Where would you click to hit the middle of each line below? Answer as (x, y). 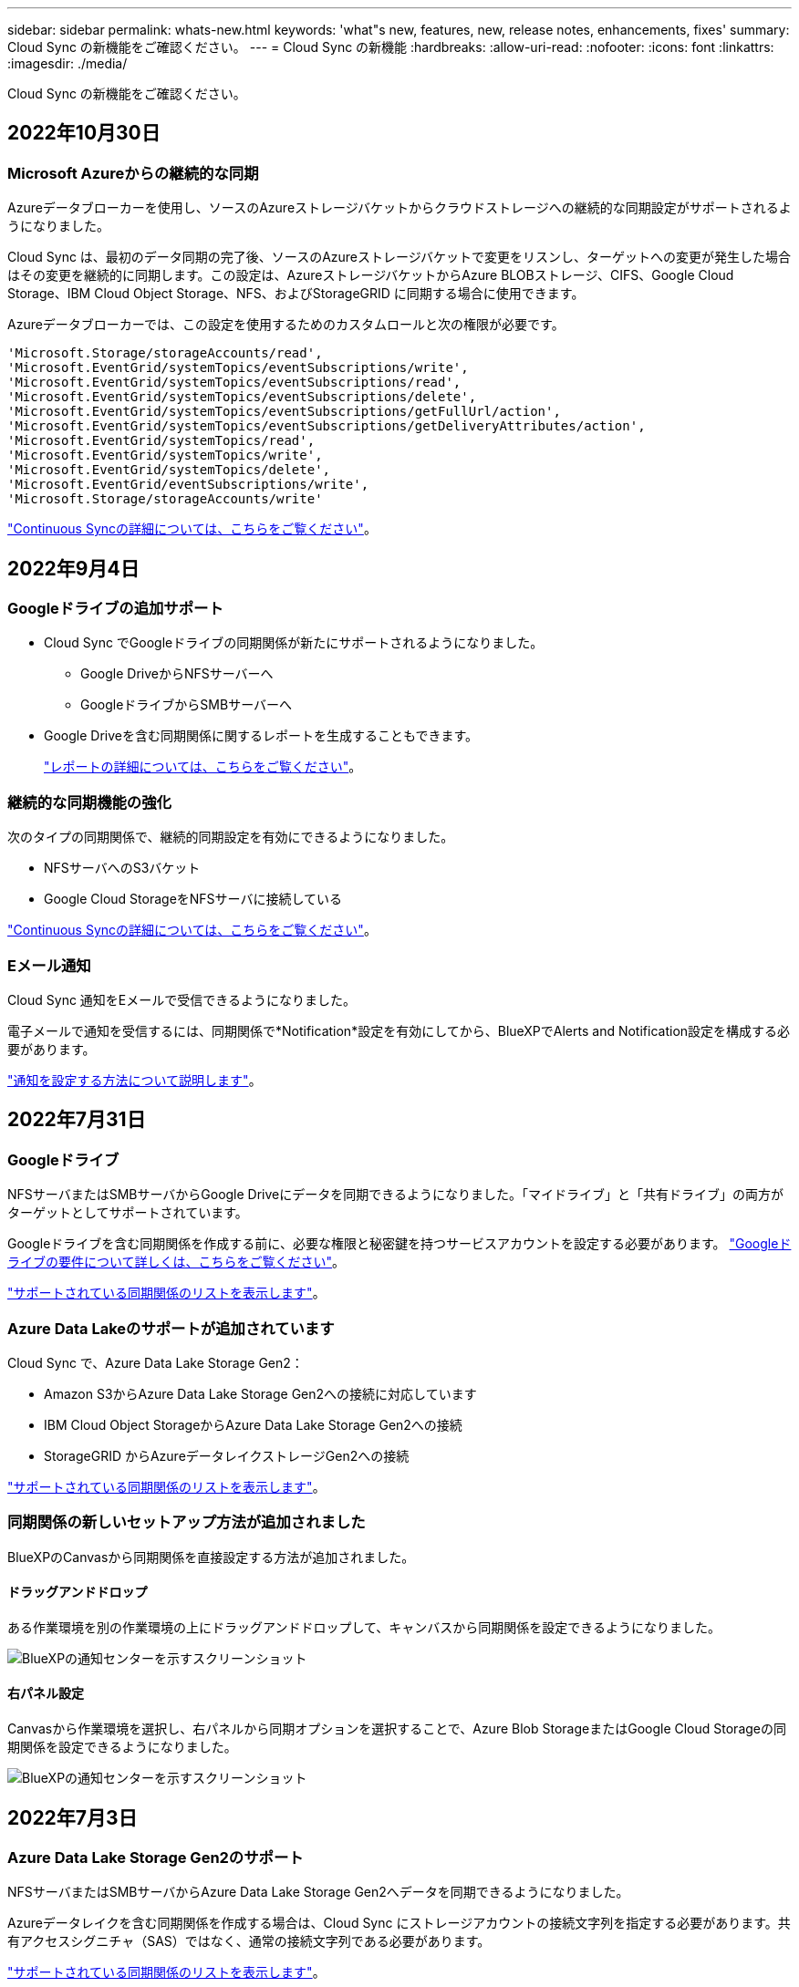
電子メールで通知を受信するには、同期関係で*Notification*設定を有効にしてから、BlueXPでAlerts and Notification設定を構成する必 (399, 1030)
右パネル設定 (46, 1693)
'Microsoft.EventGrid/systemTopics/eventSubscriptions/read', (234, 383)
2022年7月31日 (77, 1120)
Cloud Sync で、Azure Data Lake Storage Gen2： (156, 1362)
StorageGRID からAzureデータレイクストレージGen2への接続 (227, 1455)
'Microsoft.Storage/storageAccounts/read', (165, 353)
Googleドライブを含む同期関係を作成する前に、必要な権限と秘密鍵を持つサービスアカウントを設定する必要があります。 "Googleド (399, 1244)
